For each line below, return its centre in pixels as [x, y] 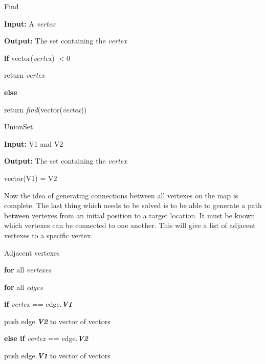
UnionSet [19, 127]
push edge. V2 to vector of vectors [57, 321]
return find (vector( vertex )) [46, 109]
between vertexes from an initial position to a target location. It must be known [130, 215]
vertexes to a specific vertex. [49, 235]
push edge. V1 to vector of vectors [57, 356]
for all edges [24, 287]
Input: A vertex [30, 23]
